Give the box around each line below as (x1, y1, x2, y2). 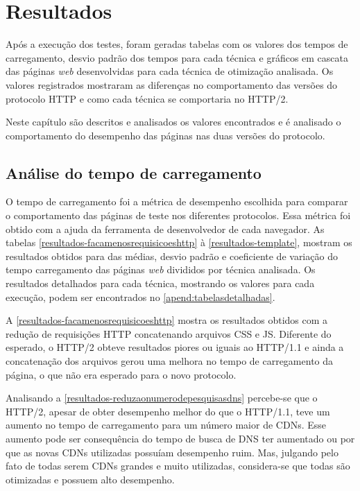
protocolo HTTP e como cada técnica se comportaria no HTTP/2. (6, 91, 289, 105)
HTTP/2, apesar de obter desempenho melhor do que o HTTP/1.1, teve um (6, 404, 330, 418)
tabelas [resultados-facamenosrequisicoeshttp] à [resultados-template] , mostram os (6, 235, 352, 250)
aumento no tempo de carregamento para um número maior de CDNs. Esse (6, 417, 326, 432)
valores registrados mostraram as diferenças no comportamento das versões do (6, 77, 338, 92)
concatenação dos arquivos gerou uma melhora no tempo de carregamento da (6, 354, 334, 368)
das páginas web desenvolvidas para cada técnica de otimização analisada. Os (6, 64, 334, 78)
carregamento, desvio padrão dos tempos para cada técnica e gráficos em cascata (6, 50, 349, 64)
